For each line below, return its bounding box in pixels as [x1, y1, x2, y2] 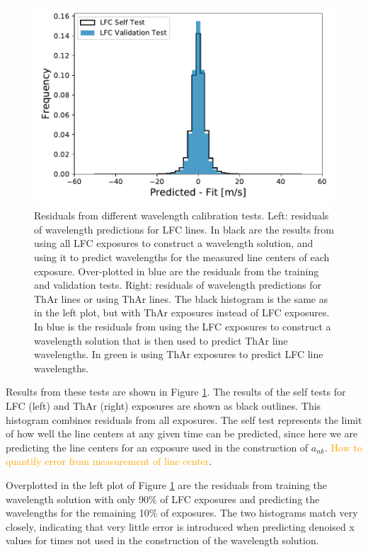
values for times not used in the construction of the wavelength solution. [6, 533, 319, 548]
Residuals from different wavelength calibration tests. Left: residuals [34, 208, 329, 223]
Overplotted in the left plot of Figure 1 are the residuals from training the [6, 477, 328, 492]
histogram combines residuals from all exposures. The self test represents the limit [6, 412, 362, 427]
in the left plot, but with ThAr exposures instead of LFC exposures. [34, 305, 330, 320]
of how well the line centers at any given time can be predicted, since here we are [6, 426, 358, 441]
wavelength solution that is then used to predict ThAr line [34, 333, 288, 347]
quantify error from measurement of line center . [6, 454, 212, 468]
